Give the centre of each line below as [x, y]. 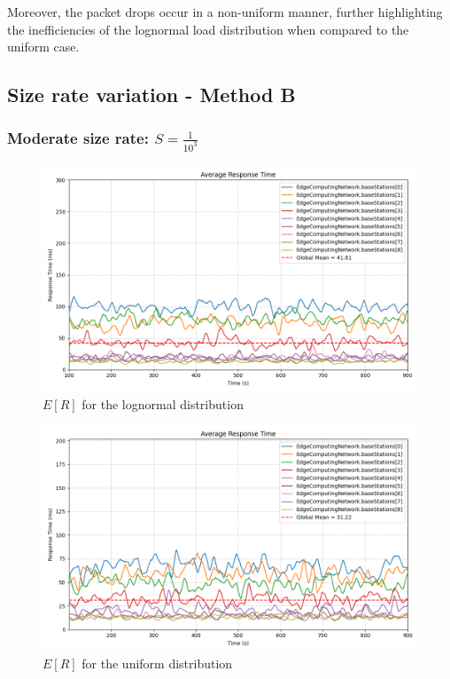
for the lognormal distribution [163, 403]
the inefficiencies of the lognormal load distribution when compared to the [208, 29]
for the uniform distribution [157, 663]
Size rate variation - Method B [151, 95]
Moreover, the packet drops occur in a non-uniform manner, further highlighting [225, 12]
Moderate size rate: [78, 138]
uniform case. [43, 47]
